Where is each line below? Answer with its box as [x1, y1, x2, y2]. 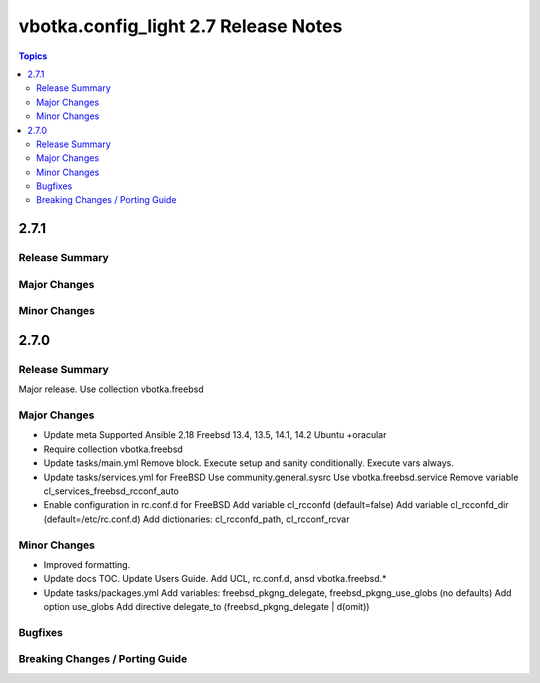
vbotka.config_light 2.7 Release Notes [18, 15, 343, 37]
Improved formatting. [43, 558, 131, 570]
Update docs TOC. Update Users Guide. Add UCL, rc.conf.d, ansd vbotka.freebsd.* [43, 573, 387, 585]
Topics [18, 50, 48, 62]
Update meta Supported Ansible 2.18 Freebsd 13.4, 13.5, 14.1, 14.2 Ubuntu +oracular [43, 429, 387, 441]
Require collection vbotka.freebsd [43, 443, 184, 455]
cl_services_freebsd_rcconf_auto [43, 485, 179, 497]
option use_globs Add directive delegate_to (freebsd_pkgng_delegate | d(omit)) [43, 601, 370, 613]
